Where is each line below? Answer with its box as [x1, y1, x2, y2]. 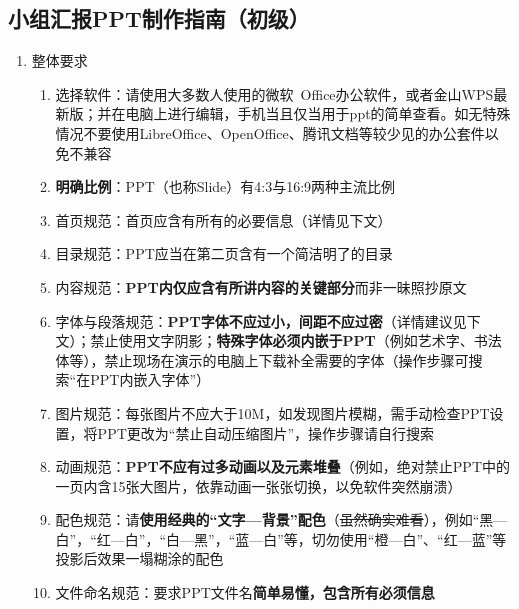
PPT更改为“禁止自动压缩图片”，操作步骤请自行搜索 [97, 422, 434, 443]
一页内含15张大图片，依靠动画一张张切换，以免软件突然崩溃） [55, 475, 462, 496]
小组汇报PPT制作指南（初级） [8, 3, 310, 34]
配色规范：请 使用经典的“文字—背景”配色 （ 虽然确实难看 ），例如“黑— [55, 509, 508, 530]
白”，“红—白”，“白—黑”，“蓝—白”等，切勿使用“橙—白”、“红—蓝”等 [55, 528, 507, 549]
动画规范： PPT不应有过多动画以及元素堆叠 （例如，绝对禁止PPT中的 [55, 456, 510, 477]
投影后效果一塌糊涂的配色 [55, 548, 224, 569]
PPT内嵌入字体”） [90, 369, 210, 390]
